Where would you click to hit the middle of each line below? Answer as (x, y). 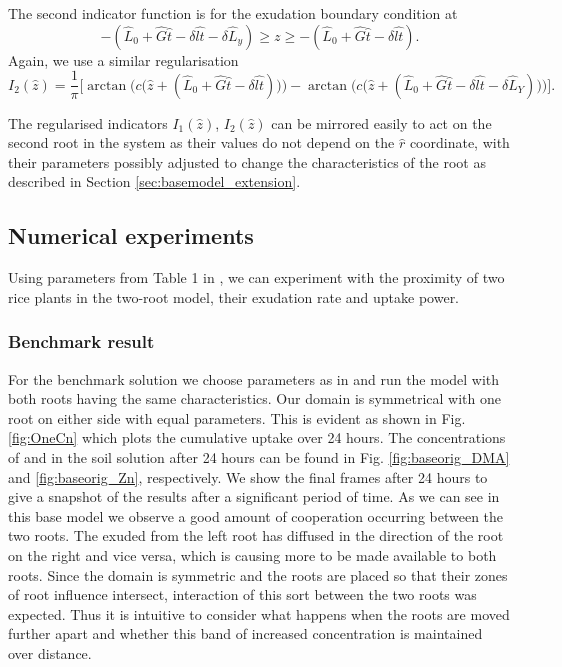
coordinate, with (459, 142)
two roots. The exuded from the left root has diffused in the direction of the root (256, 535)
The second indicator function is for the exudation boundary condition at (233, 13)
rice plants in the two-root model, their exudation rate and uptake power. (234, 296)
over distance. (50, 652)
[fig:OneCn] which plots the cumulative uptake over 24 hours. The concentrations (257, 437)
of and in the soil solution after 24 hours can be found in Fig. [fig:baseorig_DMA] (259, 457)
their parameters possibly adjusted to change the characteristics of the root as (247, 161)
